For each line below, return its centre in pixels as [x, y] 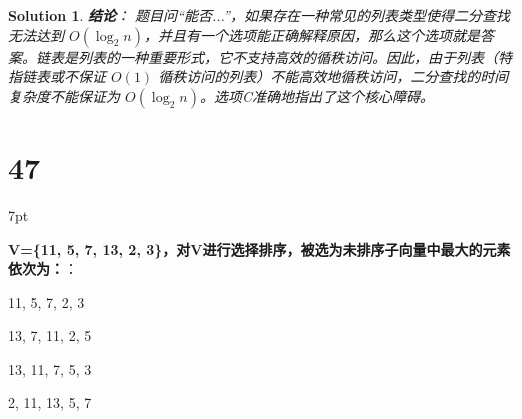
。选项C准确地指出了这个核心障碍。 [316, 95]
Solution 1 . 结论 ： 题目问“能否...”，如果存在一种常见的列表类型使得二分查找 [259, 15]
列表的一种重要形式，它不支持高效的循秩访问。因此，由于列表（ [287, 56]
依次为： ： [43, 268]
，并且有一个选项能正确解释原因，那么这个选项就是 [311, 34]
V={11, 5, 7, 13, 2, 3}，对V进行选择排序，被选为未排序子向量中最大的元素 [259, 248]
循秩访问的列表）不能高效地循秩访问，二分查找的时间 [333, 76]
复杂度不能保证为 [64, 95]
